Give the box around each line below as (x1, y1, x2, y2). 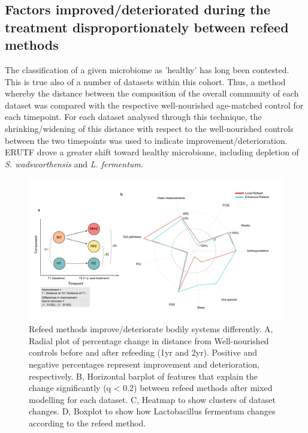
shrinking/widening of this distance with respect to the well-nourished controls (5, 122, 294, 134)
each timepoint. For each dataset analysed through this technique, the (5, 110, 262, 123)
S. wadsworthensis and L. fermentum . (5, 157, 143, 170)
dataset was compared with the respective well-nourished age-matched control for (5, 98, 304, 111)
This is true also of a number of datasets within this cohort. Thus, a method (5, 75, 286, 88)
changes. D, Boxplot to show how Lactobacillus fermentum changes (29, 405, 276, 417)
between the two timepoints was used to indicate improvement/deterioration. (5, 134, 288, 146)
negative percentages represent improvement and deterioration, (29, 357, 259, 370)
